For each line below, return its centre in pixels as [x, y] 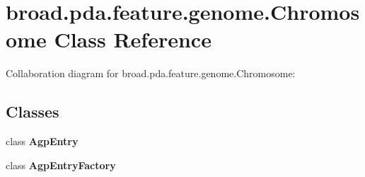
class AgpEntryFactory [61, 165]
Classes [33, 112]
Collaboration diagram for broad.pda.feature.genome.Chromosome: [151, 73]
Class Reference [133, 39]
